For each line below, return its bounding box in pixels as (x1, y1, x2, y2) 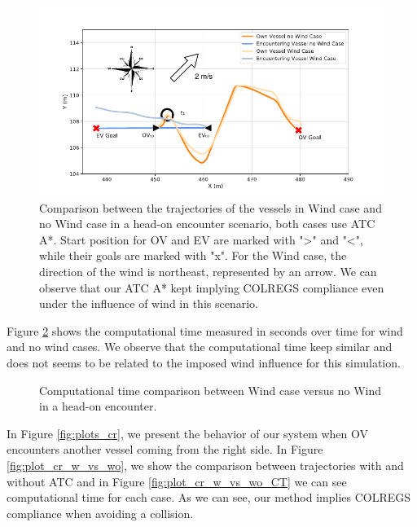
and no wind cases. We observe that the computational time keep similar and (7, 338, 393, 355)
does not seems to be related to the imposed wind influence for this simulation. (7, 354, 401, 371)
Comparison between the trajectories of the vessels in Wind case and (39, 199, 382, 216)
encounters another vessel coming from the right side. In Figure (7, 441, 323, 458)
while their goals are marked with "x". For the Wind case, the (39, 247, 347, 264)
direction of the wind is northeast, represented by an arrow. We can (39, 263, 377, 280)
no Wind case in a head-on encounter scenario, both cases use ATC (39, 215, 375, 232)
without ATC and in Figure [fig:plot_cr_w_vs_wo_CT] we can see (7, 472, 347, 490)
